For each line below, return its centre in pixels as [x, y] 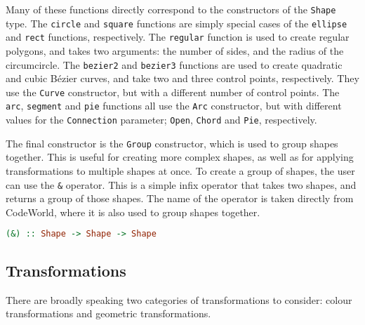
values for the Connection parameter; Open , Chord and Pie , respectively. [161, 120]
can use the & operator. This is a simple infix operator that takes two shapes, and [181, 184]
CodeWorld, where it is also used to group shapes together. [133, 212]
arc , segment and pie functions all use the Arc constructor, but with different [174, 106]
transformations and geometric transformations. [108, 313]
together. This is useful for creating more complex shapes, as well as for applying [180, 157]
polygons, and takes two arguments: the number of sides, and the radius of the [175, 50]
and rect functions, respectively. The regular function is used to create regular [178, 37]
